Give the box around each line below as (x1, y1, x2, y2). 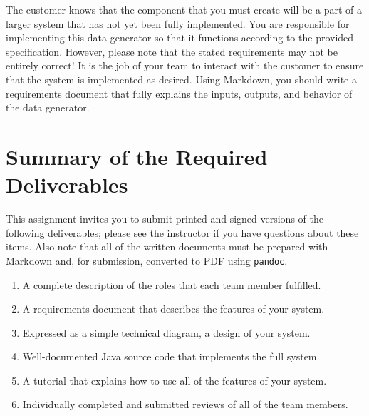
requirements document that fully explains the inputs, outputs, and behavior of (6, 86, 353, 101)
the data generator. (6, 100, 90, 115)
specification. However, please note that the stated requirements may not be (6, 44, 338, 59)
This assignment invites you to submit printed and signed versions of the (6, 211, 323, 226)
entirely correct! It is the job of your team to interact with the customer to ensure (6, 58, 364, 73)
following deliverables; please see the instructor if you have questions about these (6, 225, 359, 240)
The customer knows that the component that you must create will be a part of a (6, 2, 363, 16)
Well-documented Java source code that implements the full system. (22, 349, 320, 364)
